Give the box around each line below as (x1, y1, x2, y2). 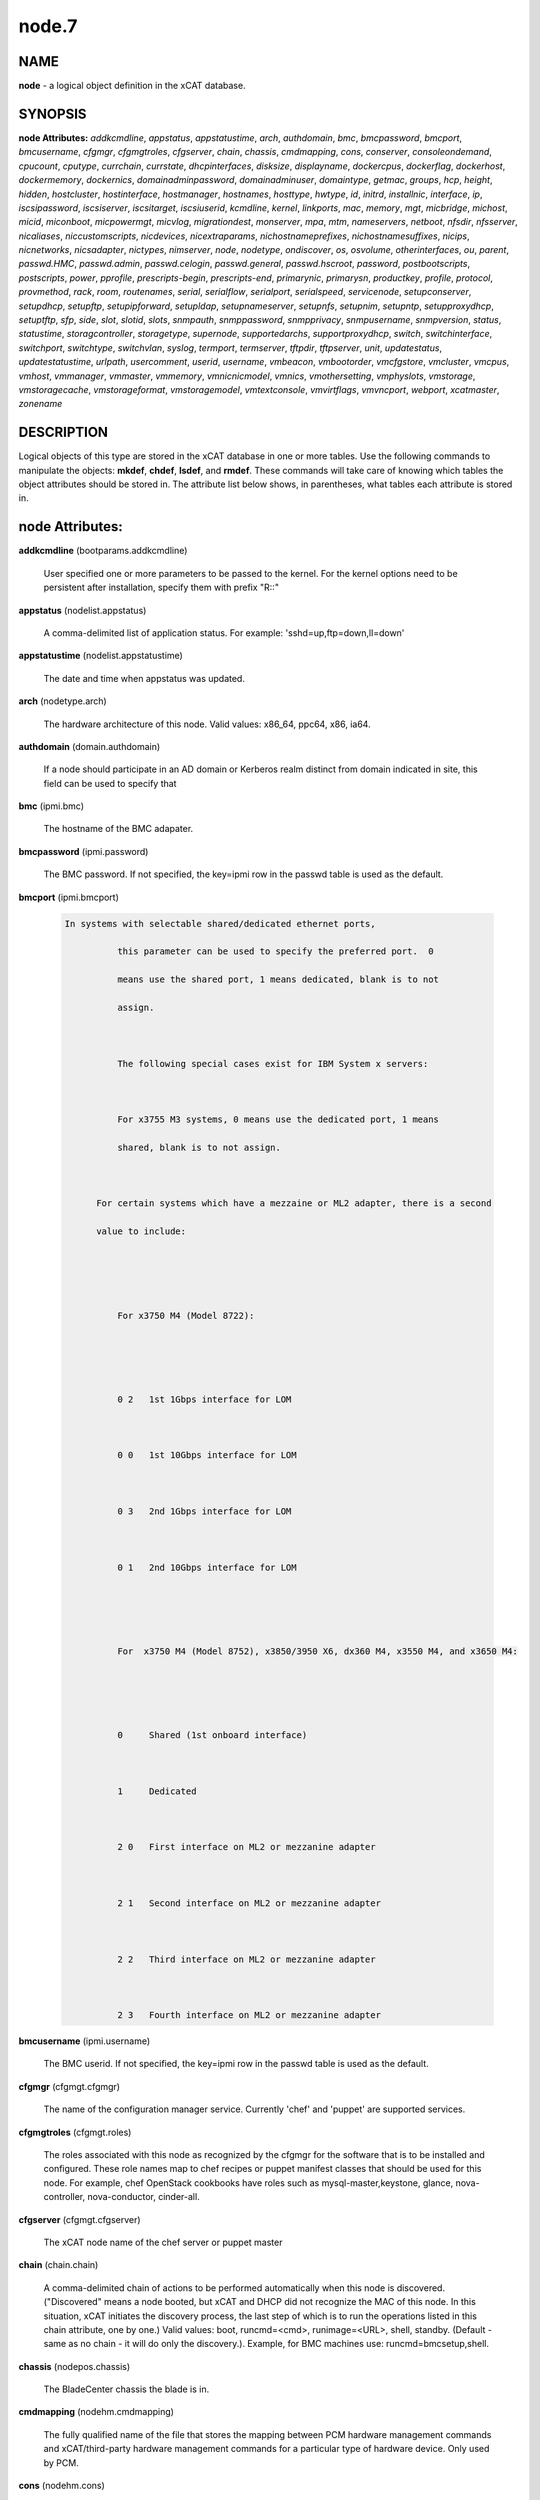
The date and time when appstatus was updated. (43, 672, 245, 684)
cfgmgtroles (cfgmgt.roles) (18, 2126, 132, 2138)
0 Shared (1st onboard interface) (116, 1730, 308, 1741)
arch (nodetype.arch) (18, 695, 107, 707)
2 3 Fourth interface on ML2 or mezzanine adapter (116, 2010, 382, 2021)
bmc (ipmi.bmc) (18, 800, 85, 812)
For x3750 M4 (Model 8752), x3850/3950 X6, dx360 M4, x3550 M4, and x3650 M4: (116, 1645, 519, 1657)
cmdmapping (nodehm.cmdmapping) (18, 2406, 175, 2418)
